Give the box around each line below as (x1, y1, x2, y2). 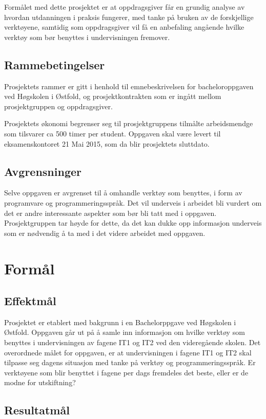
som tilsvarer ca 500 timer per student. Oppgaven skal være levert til (4, 128, 221, 138)
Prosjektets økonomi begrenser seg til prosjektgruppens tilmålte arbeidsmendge (4, 118, 253, 129)
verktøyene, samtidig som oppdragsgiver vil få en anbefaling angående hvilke (4, 22, 244, 32)
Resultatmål (4, 402, 70, 418)
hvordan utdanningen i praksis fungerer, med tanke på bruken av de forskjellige (4, 11, 254, 22)
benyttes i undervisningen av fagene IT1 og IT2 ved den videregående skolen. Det (4, 337, 261, 348)
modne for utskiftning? (4, 377, 76, 388)
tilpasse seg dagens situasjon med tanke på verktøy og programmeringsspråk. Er (4, 357, 256, 368)
